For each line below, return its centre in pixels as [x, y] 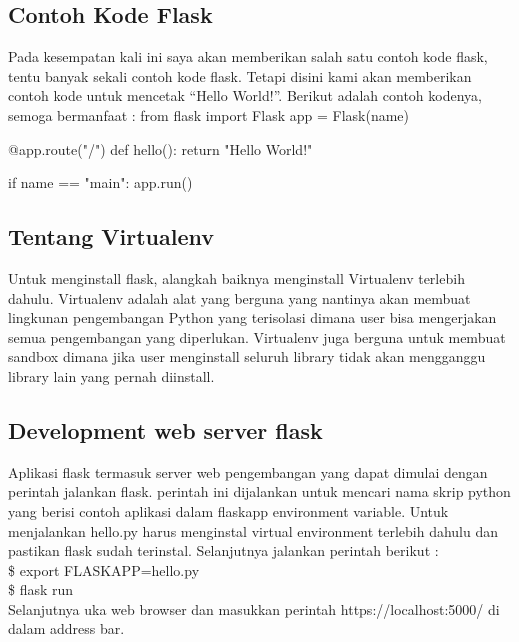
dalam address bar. [66, 628]
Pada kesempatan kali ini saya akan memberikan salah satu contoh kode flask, [248, 56]
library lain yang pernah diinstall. [111, 375]
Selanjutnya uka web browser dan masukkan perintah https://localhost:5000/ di [254, 608]
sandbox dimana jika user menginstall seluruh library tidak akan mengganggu [247, 356]
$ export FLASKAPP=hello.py [104, 569]
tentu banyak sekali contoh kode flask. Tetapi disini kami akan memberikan [240, 75]
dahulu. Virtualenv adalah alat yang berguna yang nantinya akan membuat [239, 297]
